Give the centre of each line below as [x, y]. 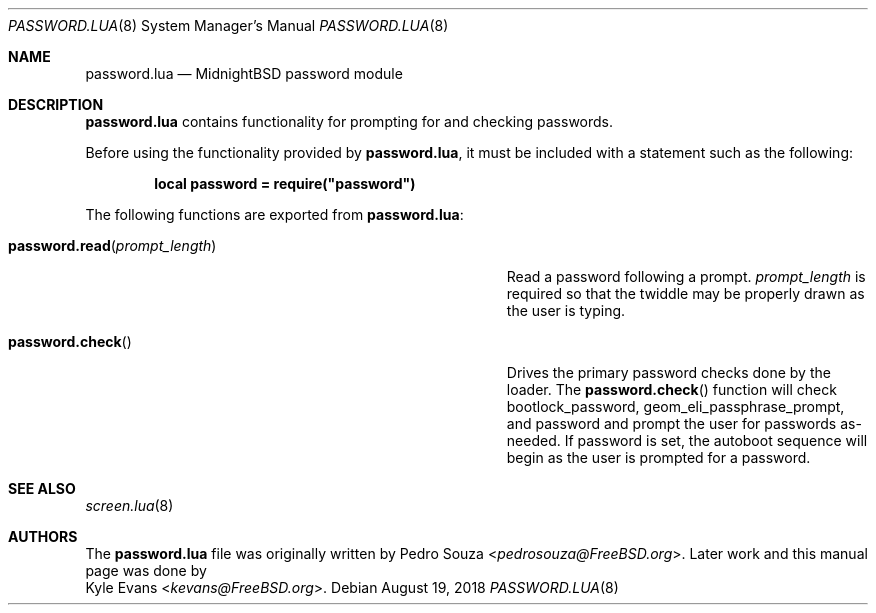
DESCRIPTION [56, 104]
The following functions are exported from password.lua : [274, 214]
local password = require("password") [285, 183]
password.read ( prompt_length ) [112, 245]
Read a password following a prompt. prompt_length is [686, 276]
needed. [533, 440]
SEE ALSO [42, 488]
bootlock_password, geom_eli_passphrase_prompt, [675, 406]
